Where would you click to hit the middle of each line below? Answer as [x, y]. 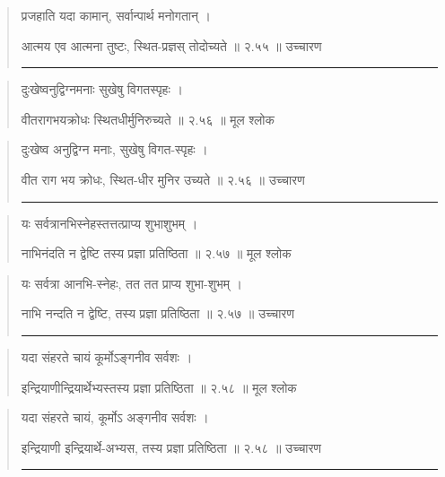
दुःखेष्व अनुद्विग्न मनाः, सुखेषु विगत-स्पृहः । [114, 149]
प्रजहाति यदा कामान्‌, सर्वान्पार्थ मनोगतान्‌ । [116, 15]
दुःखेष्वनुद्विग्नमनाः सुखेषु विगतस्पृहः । [102, 89]
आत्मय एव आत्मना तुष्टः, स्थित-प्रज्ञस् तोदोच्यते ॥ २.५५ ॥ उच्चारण [171, 45]
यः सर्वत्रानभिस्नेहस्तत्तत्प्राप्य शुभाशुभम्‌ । [109, 223]
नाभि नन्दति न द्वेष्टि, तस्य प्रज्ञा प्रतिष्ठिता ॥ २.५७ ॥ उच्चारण [157, 313]
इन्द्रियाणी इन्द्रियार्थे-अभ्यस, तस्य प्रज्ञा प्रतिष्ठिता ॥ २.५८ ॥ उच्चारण [171, 447]
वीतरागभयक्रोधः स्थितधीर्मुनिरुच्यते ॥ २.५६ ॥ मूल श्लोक [148, 119]
